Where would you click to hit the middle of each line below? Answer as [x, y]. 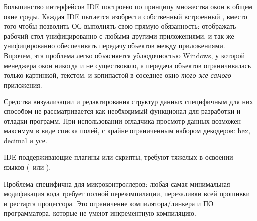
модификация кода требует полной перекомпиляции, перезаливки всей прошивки [127, 193]
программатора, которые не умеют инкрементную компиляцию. [100, 213]
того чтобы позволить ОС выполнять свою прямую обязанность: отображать [120, 26]
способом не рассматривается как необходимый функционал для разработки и [122, 111]
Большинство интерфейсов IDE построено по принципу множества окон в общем [128, 6]
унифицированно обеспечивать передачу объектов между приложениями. [115, 46]
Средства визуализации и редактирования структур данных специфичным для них [128, 101]
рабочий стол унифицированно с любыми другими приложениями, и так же [119, 36]
